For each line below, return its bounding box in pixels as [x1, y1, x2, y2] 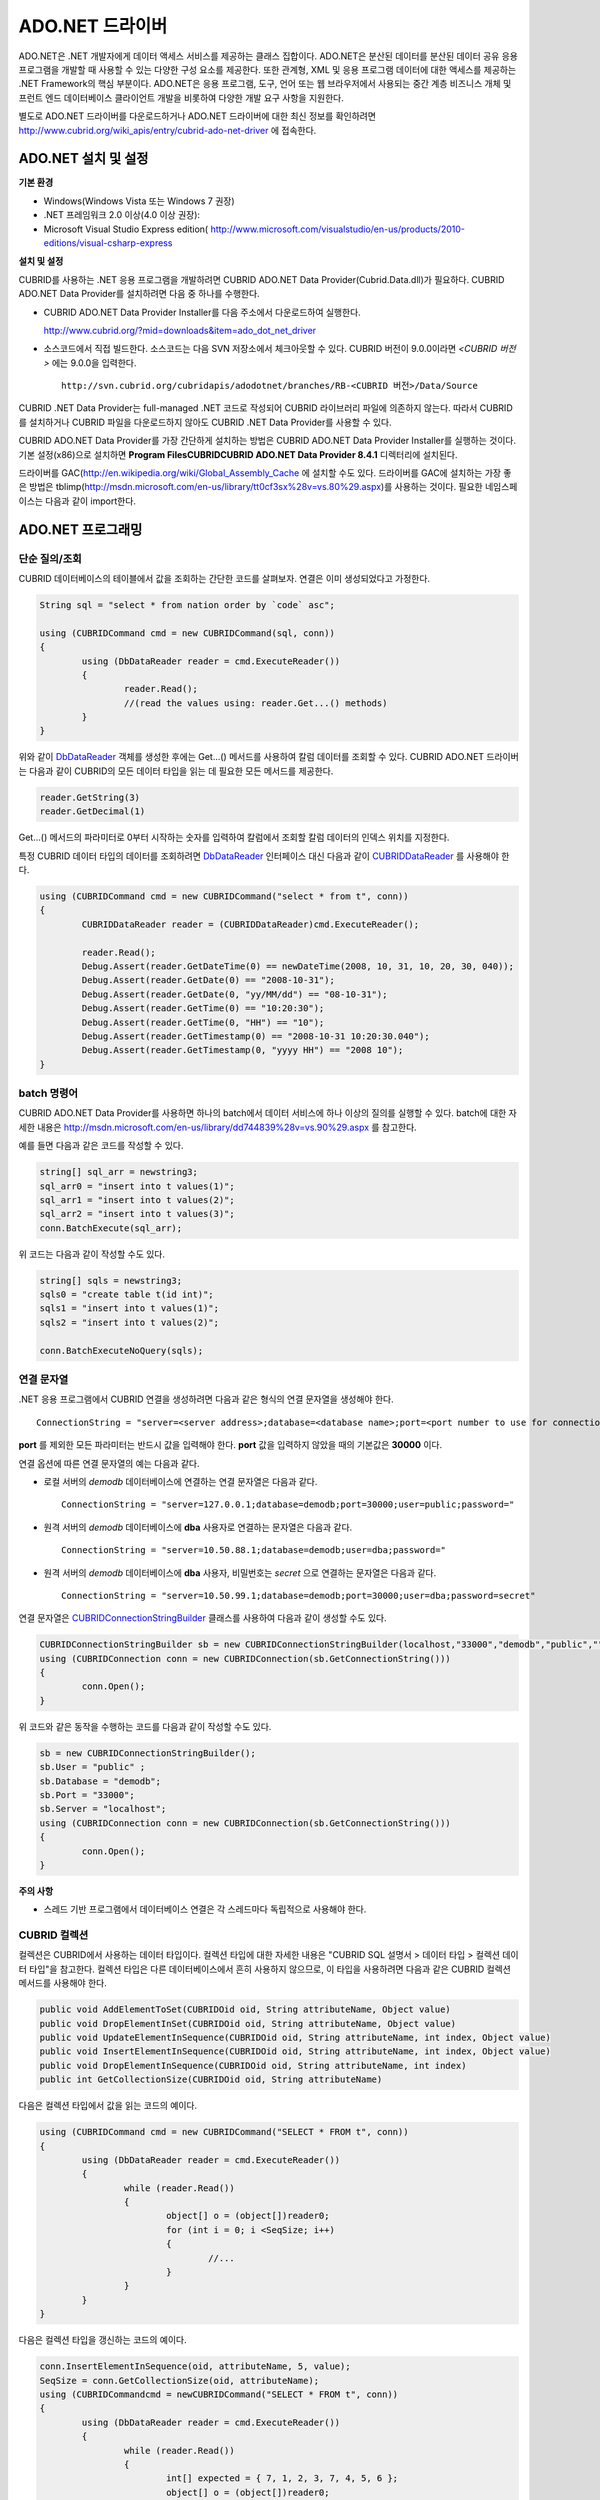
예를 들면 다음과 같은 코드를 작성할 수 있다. [18, 1140, 184, 1152]
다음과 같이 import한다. [45, 495, 137, 507]
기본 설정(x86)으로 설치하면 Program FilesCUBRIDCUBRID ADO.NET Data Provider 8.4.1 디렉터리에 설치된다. [18, 448, 458, 460]
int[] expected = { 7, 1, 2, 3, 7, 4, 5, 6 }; [165, 2473, 399, 2484]
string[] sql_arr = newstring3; [39, 1166, 199, 1178]
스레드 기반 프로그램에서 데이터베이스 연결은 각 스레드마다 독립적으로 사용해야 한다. [43, 1903, 367, 1915]
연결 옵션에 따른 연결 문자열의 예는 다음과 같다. [18, 1457, 200, 1469]
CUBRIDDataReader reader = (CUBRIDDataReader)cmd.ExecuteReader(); [81, 918, 420, 930]
